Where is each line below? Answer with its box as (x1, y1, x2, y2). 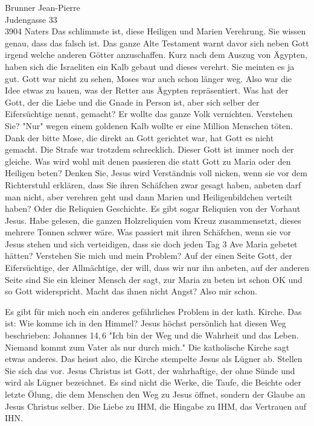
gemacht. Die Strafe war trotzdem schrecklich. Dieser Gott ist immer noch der (5, 143, 294, 156)
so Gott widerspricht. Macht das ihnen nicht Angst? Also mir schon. (5, 285, 257, 297)
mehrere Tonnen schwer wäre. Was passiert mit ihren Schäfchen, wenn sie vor (5, 226, 291, 238)
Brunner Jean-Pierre (5, 1, 80, 13)
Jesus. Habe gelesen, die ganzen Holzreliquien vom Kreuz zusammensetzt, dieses (5, 214, 301, 226)
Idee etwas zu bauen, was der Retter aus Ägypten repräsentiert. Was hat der (5, 84, 289, 97)
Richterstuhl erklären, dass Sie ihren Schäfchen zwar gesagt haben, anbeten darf (5, 178, 301, 191)
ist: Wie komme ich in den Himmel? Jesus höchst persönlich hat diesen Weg (5, 317, 286, 329)
